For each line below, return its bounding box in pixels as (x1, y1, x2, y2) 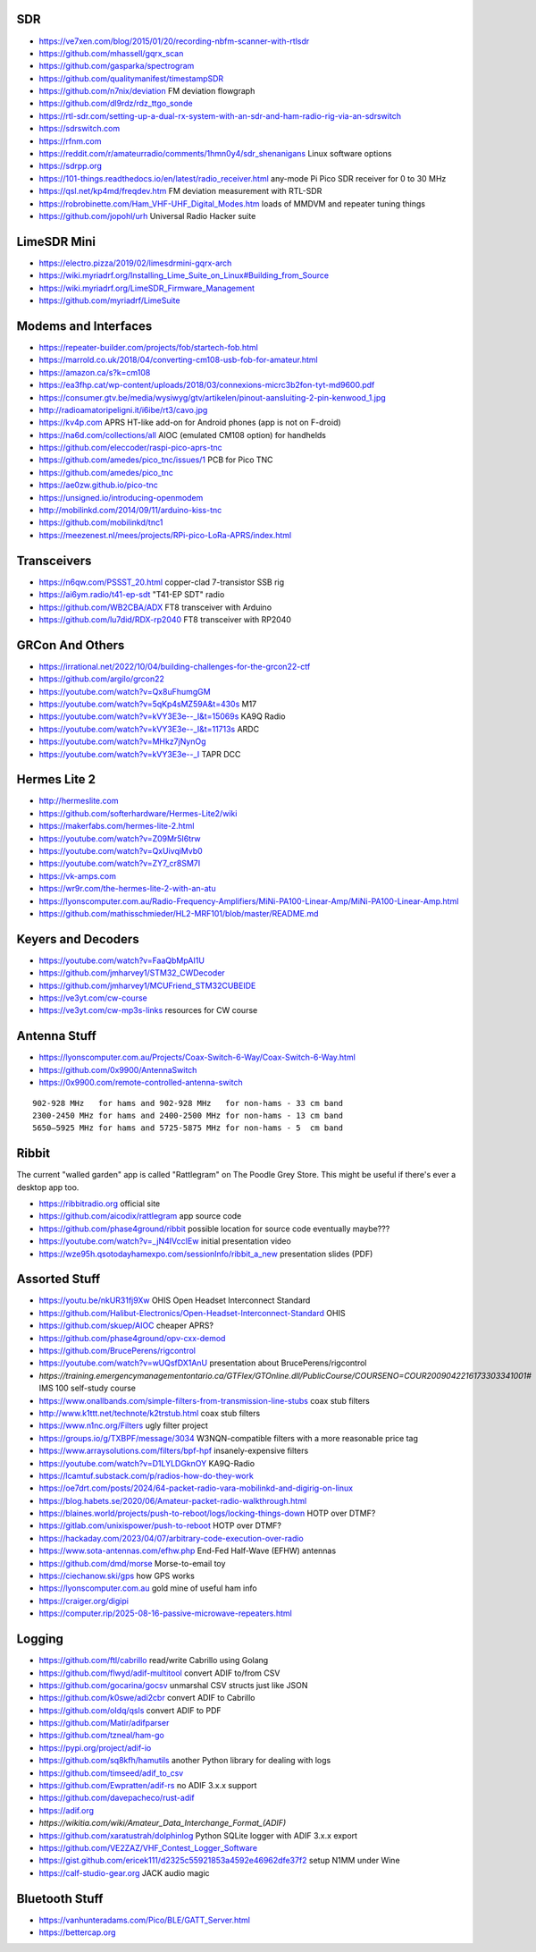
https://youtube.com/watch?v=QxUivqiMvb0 (38, 846, 203, 857)
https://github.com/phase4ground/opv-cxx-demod (38, 1332, 226, 1343)
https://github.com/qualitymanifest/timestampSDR (38, 72, 224, 84)
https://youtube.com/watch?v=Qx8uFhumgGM (38, 686, 211, 697)
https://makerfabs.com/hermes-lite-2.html (38, 821, 195, 832)
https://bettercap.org (38, 1927, 116, 1938)
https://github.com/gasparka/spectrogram (38, 61, 195, 72)
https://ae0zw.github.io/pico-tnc (38, 479, 158, 491)
